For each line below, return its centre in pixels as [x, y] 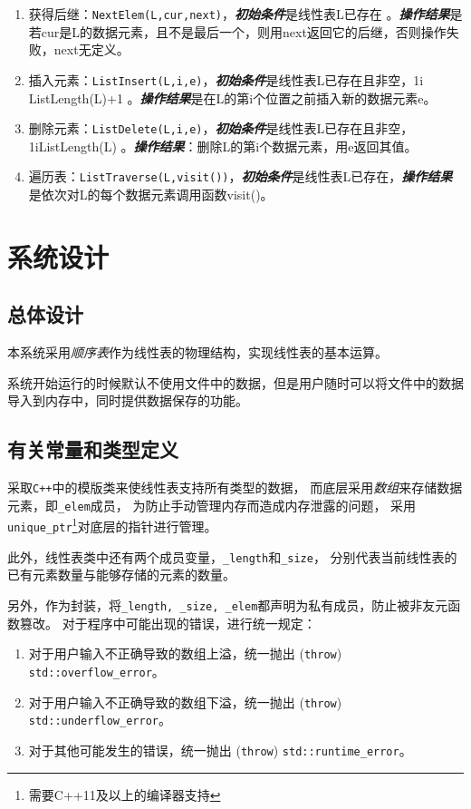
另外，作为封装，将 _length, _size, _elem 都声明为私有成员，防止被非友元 [228, 605]
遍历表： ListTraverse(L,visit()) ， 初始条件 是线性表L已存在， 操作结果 [240, 176]
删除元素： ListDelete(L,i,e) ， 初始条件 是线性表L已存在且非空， [221, 128]
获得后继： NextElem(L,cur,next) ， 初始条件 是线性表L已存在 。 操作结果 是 [245, 14]
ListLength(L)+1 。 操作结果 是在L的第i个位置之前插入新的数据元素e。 [232, 97]
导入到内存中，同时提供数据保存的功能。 [128, 400]
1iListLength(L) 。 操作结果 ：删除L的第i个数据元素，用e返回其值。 [223, 146]
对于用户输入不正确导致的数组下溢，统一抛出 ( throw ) [185, 702]
